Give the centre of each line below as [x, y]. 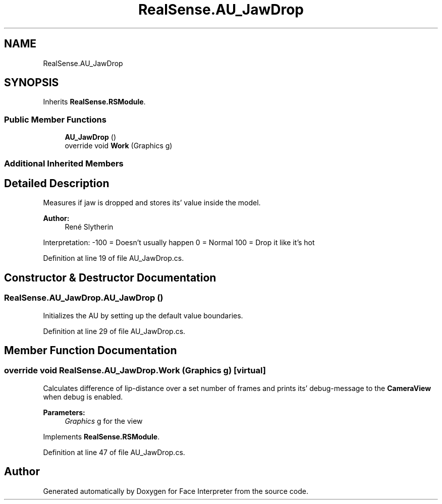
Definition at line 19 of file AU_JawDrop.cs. [114, 258]
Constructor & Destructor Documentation [110, 277]
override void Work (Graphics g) [119, 146]
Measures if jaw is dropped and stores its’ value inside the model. [152, 203]
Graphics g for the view [104, 421]
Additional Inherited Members [64, 163]
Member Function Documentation [91, 351]
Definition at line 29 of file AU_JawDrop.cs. [114, 331]
